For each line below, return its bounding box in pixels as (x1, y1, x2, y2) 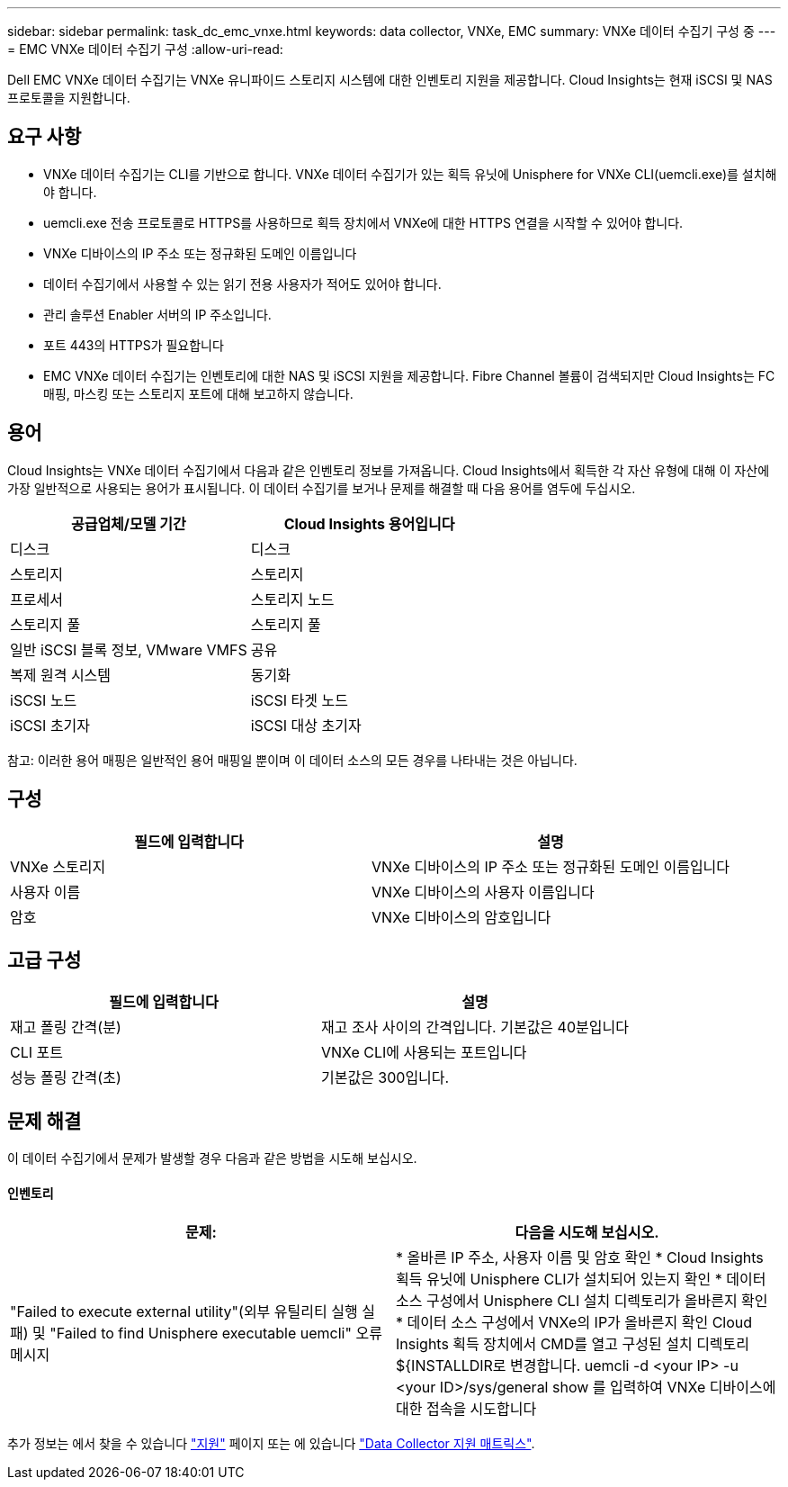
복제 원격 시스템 (10, 665, 112, 684)
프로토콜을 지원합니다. (7, 90, 130, 105)
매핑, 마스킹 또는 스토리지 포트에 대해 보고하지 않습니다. (43, 385, 354, 401)
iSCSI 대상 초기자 (250, 716, 362, 734)
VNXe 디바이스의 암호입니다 (372, 907, 551, 926)
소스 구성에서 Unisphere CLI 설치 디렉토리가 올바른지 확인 (396, 1292, 768, 1311)
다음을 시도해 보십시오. (515, 1223, 659, 1242)
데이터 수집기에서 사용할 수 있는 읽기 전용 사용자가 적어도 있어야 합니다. (43, 275, 442, 292)
